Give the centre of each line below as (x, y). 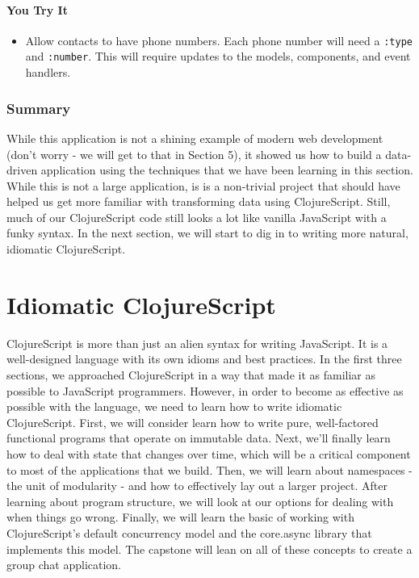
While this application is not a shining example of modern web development (195, 138)
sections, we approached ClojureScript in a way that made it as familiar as (191, 374)
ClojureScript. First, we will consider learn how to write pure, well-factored (193, 422)
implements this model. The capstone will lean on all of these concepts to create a (209, 549)
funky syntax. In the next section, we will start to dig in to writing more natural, (207, 233)
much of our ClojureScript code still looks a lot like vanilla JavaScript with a (197, 217)
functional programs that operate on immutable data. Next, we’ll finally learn (199, 438)
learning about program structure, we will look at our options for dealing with (200, 501)
